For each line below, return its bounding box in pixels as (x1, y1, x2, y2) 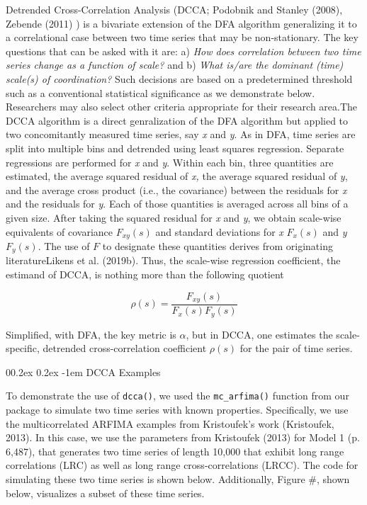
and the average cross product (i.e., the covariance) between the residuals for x (6, 182, 347, 197)
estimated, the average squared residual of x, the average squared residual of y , (6, 169, 348, 183)
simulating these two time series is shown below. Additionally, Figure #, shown (6, 471, 350, 486)
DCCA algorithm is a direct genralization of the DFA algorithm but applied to (6, 113, 349, 127)
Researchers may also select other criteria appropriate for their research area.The (6, 99, 358, 114)
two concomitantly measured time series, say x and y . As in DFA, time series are (6, 127, 356, 142)
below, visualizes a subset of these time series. (6, 485, 205, 500)
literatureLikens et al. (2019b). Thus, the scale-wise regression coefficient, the (6, 253, 341, 268)
